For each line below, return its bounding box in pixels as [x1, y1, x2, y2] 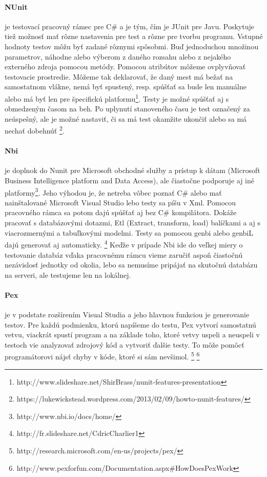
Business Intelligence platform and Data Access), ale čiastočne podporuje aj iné [5, 175, 255, 186]
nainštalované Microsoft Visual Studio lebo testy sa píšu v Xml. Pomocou [5, 197, 236, 207]
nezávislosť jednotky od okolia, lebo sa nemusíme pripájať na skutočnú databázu [5, 259, 258, 270]
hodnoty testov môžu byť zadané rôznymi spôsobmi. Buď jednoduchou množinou [5, 41, 259, 51]
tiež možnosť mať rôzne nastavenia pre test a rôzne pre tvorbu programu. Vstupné [5, 31, 263, 42]
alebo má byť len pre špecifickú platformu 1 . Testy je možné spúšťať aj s [5, 91, 229, 104]
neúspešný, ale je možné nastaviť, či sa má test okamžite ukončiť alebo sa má [5, 113, 247, 124]
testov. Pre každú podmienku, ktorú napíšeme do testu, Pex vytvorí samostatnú [5, 319, 256, 330]
